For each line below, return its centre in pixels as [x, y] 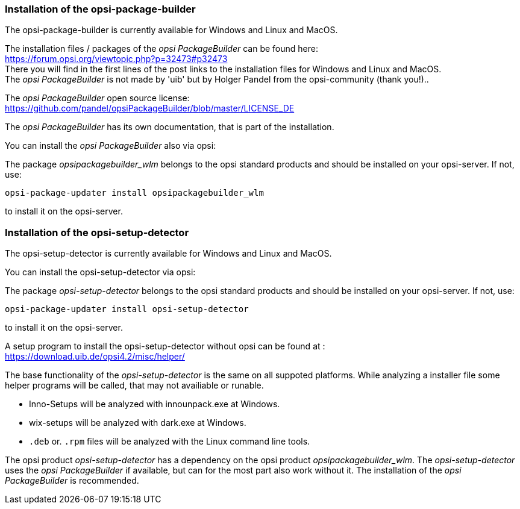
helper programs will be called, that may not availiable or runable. [134, 386]
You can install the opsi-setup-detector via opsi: [100, 272]
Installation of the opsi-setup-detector [97, 232]
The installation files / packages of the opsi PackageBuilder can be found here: [161, 49]
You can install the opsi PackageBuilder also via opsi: [111, 146]
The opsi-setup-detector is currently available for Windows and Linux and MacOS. [168, 254]
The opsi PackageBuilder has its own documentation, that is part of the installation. [170, 127]
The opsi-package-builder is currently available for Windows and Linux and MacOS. [171, 30]
